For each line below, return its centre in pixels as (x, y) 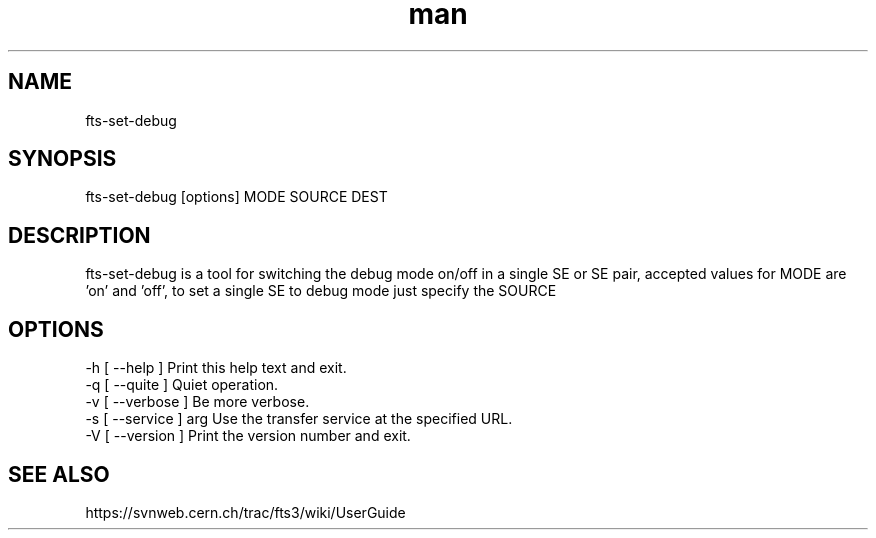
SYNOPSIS (62, 159)
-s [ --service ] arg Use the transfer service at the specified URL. (299, 419)
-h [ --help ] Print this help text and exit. (216, 368)
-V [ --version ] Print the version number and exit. (248, 436)
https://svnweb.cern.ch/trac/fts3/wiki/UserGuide (245, 512)
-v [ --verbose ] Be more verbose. (197, 402)
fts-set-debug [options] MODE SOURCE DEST (236, 197)
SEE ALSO (59, 474)
